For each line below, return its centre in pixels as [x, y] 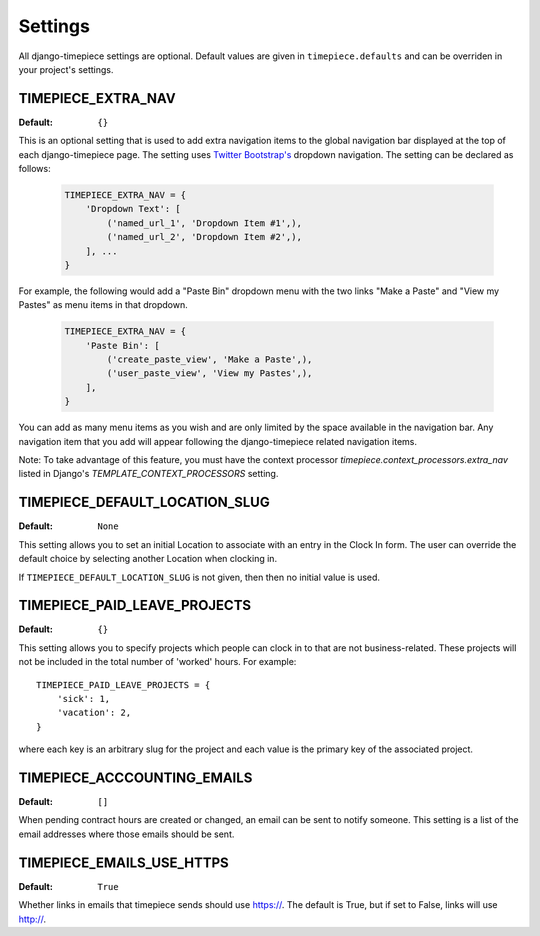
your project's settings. [66, 69]
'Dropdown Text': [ [133, 209]
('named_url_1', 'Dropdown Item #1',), [204, 223]
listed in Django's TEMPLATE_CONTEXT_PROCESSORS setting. [148, 474]
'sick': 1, [83, 698]
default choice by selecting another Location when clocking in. [148, 559]
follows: [34, 169]
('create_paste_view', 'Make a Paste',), [209, 359]
